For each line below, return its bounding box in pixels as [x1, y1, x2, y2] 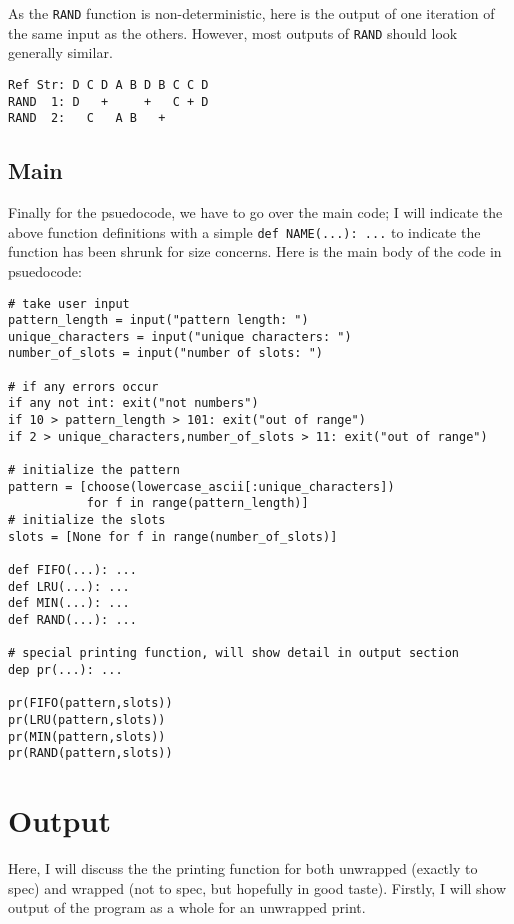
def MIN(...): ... [8, 596, 130, 611]
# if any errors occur [8, 379, 159, 394]
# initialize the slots [8, 513, 166, 528]
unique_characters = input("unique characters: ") [8, 329, 352, 344]
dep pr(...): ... [8, 662, 123, 677]
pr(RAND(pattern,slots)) [8, 746, 173, 761]
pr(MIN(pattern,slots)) [8, 729, 166, 744]
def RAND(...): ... [8, 612, 137, 627]
